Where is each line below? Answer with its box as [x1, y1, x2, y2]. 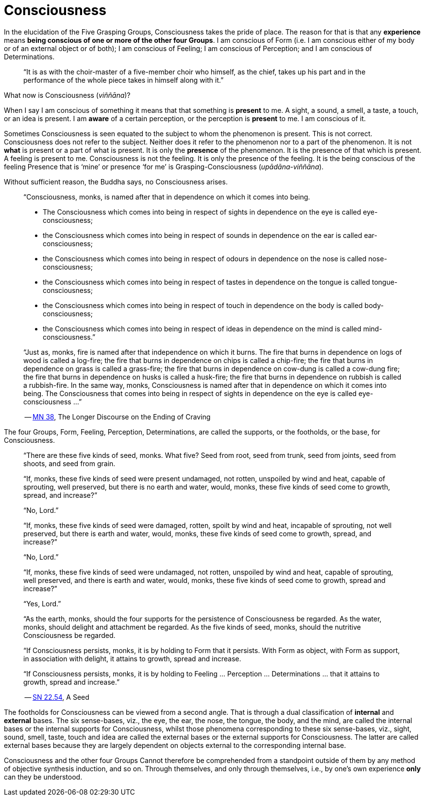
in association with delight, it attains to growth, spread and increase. [23, 654, 241, 663]
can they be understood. [4, 772, 83, 781]
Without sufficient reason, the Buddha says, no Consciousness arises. [4, 177, 228, 186]
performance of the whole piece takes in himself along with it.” [23, 75, 224, 84]
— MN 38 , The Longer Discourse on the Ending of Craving [24, 412, 211, 421]
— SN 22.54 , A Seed [24, 692, 89, 701]
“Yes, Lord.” [23, 599, 61, 608]
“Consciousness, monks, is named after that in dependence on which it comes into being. [23, 192, 310, 201]
